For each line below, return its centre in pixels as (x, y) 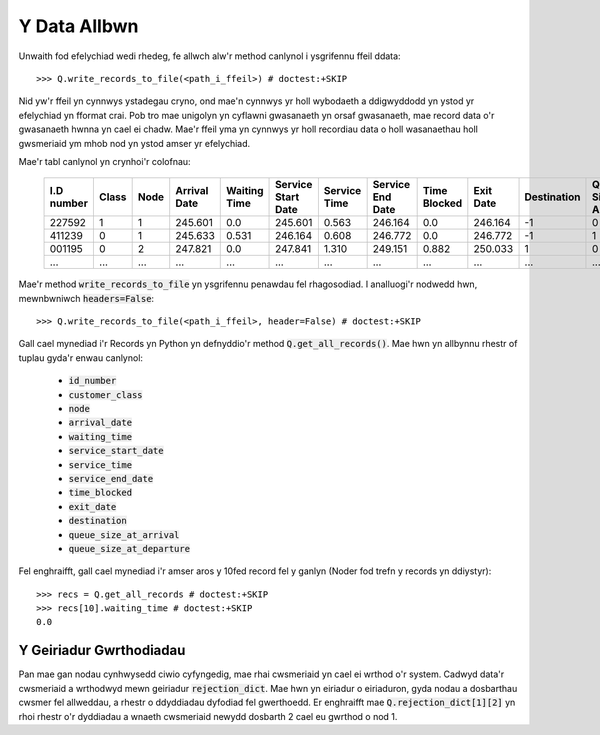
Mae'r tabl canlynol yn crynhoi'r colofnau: (104, 161)
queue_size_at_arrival (124, 534)
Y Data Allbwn (78, 26)
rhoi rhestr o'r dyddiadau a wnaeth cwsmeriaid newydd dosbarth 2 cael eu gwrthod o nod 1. (208, 716)
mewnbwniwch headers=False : (86, 298)
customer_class (106, 394)
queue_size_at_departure (129, 548)
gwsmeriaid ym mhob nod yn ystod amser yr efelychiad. (134, 143)
